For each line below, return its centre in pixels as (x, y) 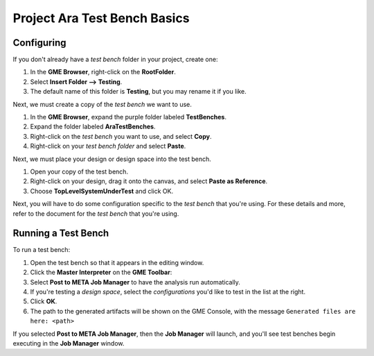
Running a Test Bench (61, 234)
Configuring (39, 43)
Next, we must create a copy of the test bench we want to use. (102, 104)
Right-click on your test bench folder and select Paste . (108, 146)
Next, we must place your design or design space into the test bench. (112, 159)
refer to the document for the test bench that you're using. (96, 213)
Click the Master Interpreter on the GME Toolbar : (101, 272)
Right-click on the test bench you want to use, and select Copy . (121, 136)
